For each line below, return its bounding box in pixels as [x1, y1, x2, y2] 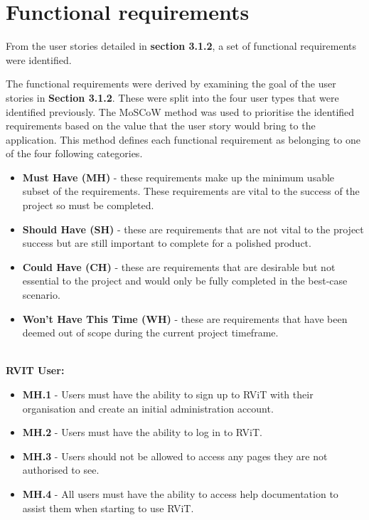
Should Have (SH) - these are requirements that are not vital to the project [22, 221, 364, 236]
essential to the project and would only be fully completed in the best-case [22, 273, 348, 288]
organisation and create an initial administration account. [22, 400, 274, 415]
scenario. [22, 287, 60, 302]
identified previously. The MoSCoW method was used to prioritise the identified [6, 104, 355, 119]
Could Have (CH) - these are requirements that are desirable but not [22, 259, 336, 274]
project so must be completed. [22, 198, 154, 213]
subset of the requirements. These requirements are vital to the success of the [22, 184, 360, 198]
